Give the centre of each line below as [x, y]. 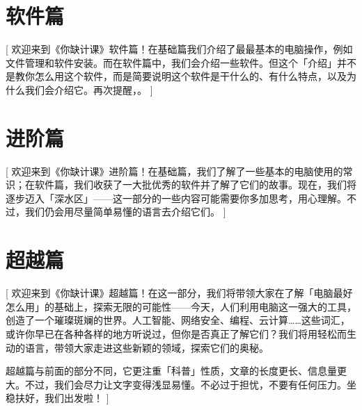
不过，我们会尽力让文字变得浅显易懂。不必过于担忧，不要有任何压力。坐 [190, 384]
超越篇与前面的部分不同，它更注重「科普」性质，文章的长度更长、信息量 [171, 371]
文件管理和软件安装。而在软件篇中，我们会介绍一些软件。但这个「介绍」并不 [181, 62]
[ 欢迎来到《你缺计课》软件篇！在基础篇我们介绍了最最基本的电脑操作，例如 [179, 49]
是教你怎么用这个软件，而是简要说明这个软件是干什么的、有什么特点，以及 [176, 76]
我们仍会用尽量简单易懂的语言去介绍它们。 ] [125, 212]
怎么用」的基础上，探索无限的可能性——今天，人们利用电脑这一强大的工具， [181, 306]
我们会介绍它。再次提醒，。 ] [89, 89]
